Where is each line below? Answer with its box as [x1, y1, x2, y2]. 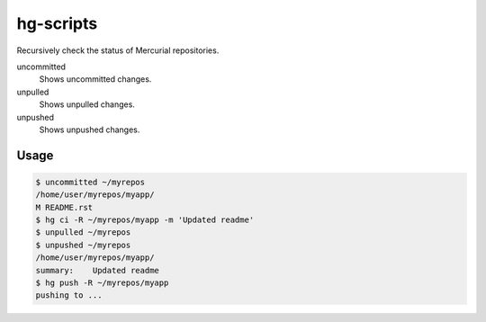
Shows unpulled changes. [39, 99, 135, 110]
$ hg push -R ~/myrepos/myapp [35, 278, 169, 288]
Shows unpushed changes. [39, 124, 140, 135]
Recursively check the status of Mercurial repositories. [16, 45, 220, 56]
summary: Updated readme [35, 265, 159, 275]
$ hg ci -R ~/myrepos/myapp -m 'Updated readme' [35, 215, 255, 225]
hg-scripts [16, 13, 98, 33]
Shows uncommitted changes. [39, 74, 152, 85]
